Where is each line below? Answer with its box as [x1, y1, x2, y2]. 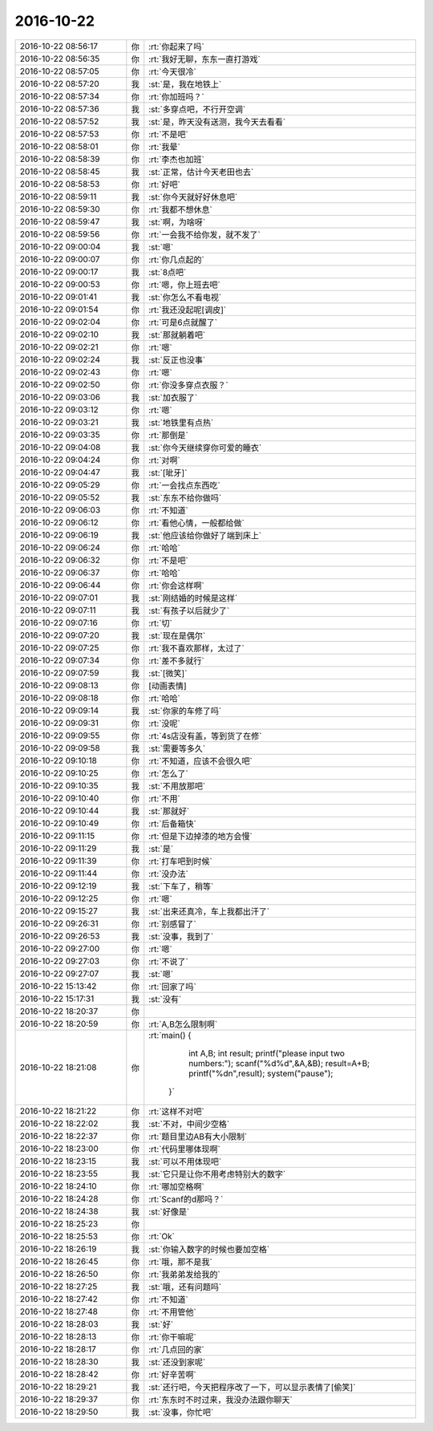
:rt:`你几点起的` [148, 253, 204, 265]
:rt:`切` [148, 618, 172, 629]
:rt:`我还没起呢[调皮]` [148, 304, 227, 315]
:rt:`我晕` [148, 141, 180, 152]
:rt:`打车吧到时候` [148, 855, 212, 866]
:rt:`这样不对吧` [148, 1105, 204, 1117]
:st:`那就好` [148, 805, 190, 817]
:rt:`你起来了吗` [148, 41, 204, 52]
